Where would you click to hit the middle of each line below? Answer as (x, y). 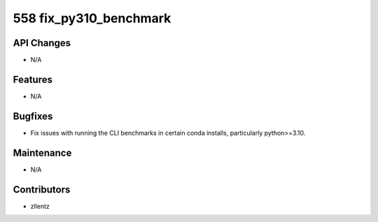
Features (33, 79)
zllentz (40, 206)
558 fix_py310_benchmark (92, 18)
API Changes (42, 43)
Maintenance (42, 153)
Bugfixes (33, 116)
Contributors (42, 190)
